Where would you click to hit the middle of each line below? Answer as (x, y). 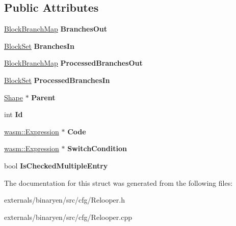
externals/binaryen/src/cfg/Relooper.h (64, 200)
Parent (43, 97)
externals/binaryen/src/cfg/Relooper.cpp (68, 217)
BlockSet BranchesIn (39, 46)
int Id (14, 114)
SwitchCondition (97, 148)
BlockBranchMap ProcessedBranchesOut (73, 63)
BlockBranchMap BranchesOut (56, 29)
